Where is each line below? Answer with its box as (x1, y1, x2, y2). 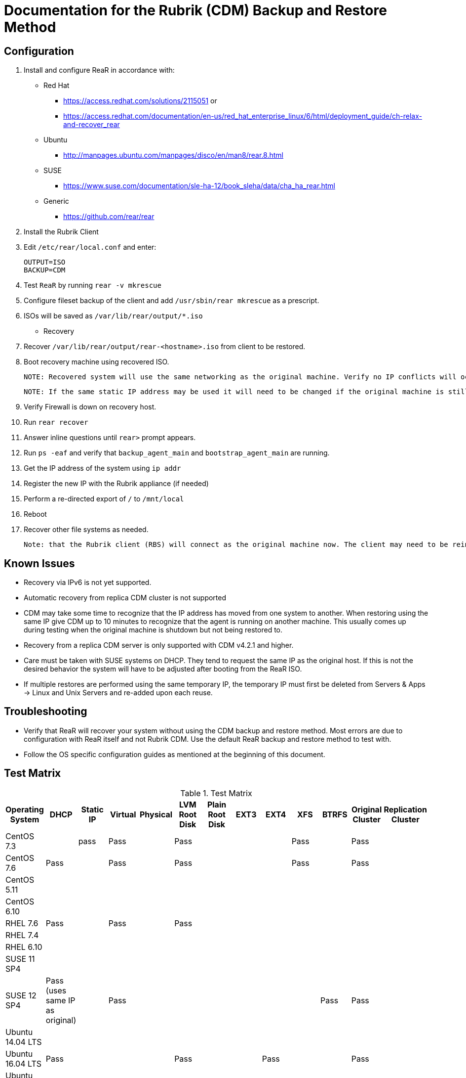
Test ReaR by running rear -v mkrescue (24, 281, 161, 290)
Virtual (110, 809, 136, 819)
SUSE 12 (5, 990, 37, 1000)
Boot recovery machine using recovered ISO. (24, 358, 169, 366)
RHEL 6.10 (5, 942, 42, 952)
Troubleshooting (4, 705, 87, 718)
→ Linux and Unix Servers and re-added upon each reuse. (24, 688, 213, 697)
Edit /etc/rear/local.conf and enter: (24, 243, 156, 252)
